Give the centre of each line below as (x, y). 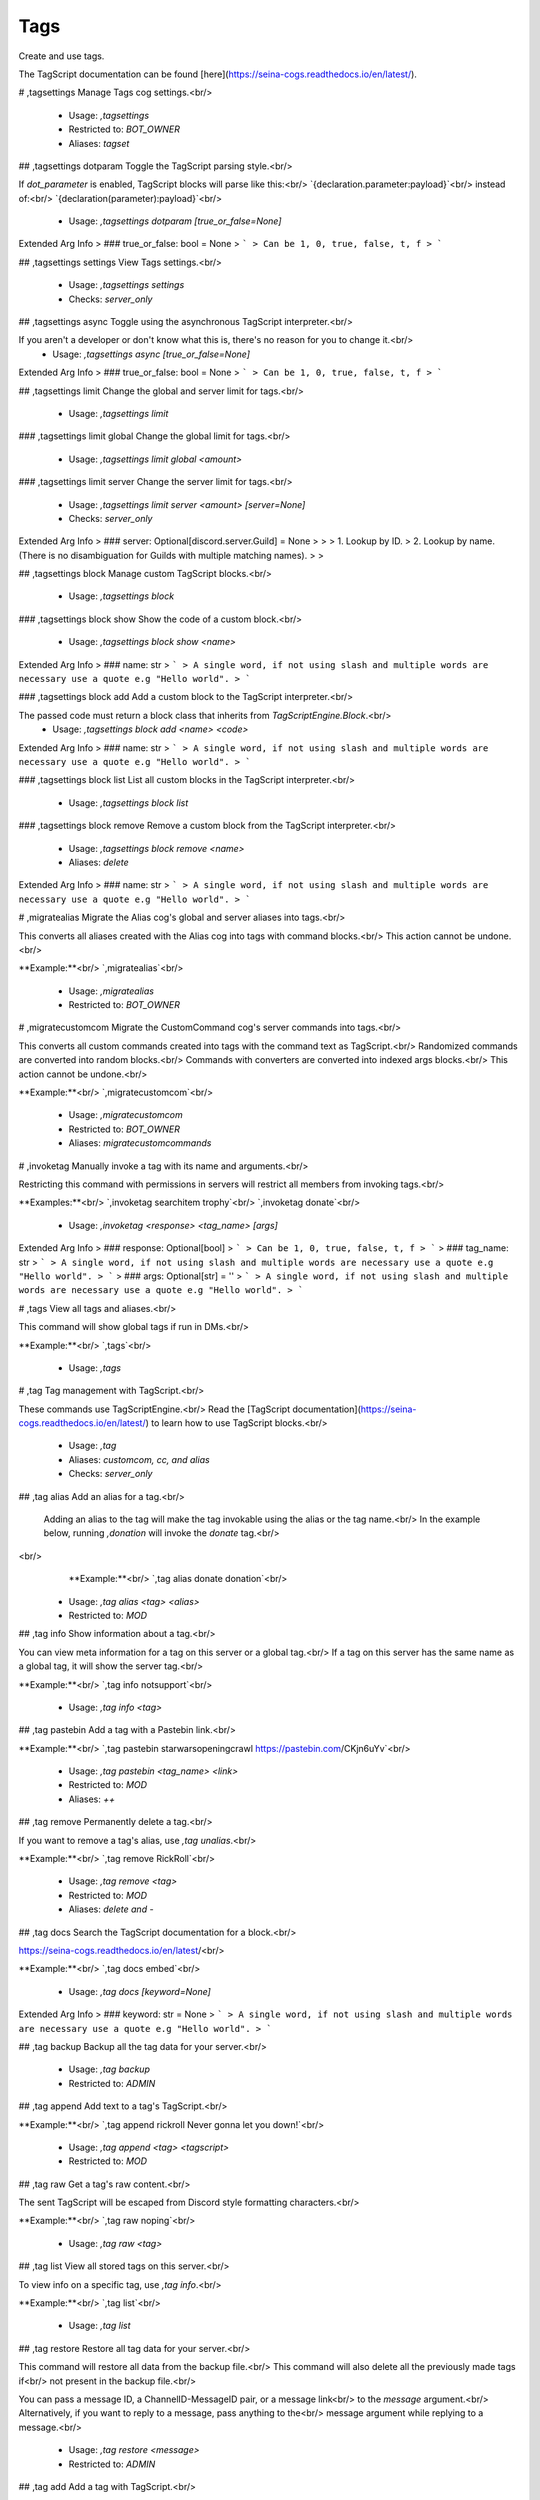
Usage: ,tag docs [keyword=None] (140, 1991)
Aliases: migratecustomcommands (140, 1143)
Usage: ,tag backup (109, 2069)
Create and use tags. (61, 56)
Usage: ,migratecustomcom (126, 1115)
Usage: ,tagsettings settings (126, 285)
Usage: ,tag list (99, 2326)
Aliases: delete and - (111, 1909)
